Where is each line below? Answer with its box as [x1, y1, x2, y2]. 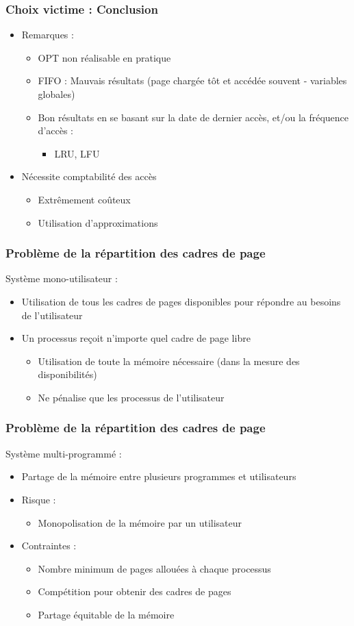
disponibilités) [38, 367, 97, 381]
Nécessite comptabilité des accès [21, 169, 157, 184]
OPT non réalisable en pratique [38, 50, 171, 64]
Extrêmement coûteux [38, 192, 131, 206]
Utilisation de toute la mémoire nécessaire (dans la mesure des [38, 353, 300, 368]
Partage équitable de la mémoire [38, 607, 175, 621]
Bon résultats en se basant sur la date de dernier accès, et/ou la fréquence [38, 110, 349, 124]
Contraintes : [21, 538, 77, 553]
